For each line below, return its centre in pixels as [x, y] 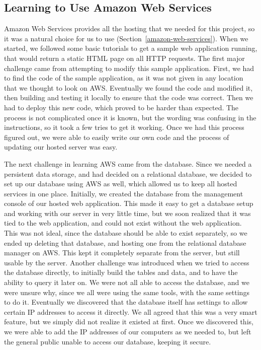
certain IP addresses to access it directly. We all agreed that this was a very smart [131, 311]
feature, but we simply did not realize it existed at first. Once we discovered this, [129, 322]
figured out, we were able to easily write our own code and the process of [117, 137]
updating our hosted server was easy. [61, 147]
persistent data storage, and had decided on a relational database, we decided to [128, 173]
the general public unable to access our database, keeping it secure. [108, 341]
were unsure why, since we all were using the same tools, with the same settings [127, 292]
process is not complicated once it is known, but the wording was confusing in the [130, 117]
